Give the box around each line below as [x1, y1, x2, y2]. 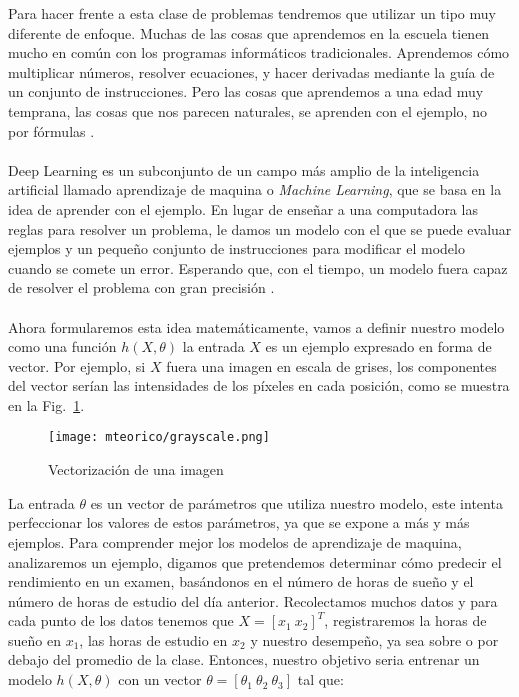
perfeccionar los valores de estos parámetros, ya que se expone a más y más [8, 512, 470, 533]
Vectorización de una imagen [48, 459, 224, 480]
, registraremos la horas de [324, 610, 487, 631]
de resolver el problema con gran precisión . [8, 277, 275, 298]
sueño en [8, 629, 61, 650]
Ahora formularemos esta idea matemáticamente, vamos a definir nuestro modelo [8, 316, 505, 337]
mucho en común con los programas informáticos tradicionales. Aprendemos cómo [8, 42, 510, 63]
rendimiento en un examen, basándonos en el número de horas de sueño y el [8, 571, 474, 592]
